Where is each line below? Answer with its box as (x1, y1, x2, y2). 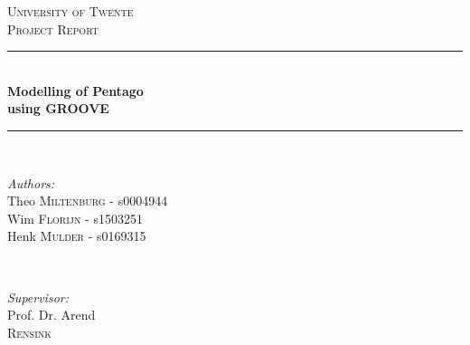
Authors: (7, 173, 55, 192)
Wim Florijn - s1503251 (7, 208, 143, 227)
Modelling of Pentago (7, 81, 144, 100)
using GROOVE (7, 99, 109, 118)
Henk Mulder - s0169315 (7, 226, 146, 245)
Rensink (7, 322, 52, 341)
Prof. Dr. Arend (7, 305, 96, 324)
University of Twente (7, 2, 134, 20)
